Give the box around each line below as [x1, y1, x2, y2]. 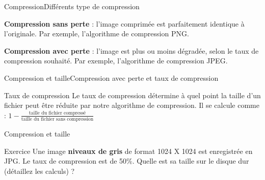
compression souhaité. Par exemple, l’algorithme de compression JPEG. [4, 55, 228, 66]
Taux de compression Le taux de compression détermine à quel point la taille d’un [4, 89, 261, 100]
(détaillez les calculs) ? [4, 165, 75, 176]
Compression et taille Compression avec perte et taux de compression [4, 72, 219, 83]
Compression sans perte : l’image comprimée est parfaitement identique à [4, 18, 245, 29]
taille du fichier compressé [29, 110, 86, 116]
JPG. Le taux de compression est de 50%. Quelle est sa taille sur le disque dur [4, 155, 249, 166]
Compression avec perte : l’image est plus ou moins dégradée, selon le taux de [4, 45, 259, 56]
